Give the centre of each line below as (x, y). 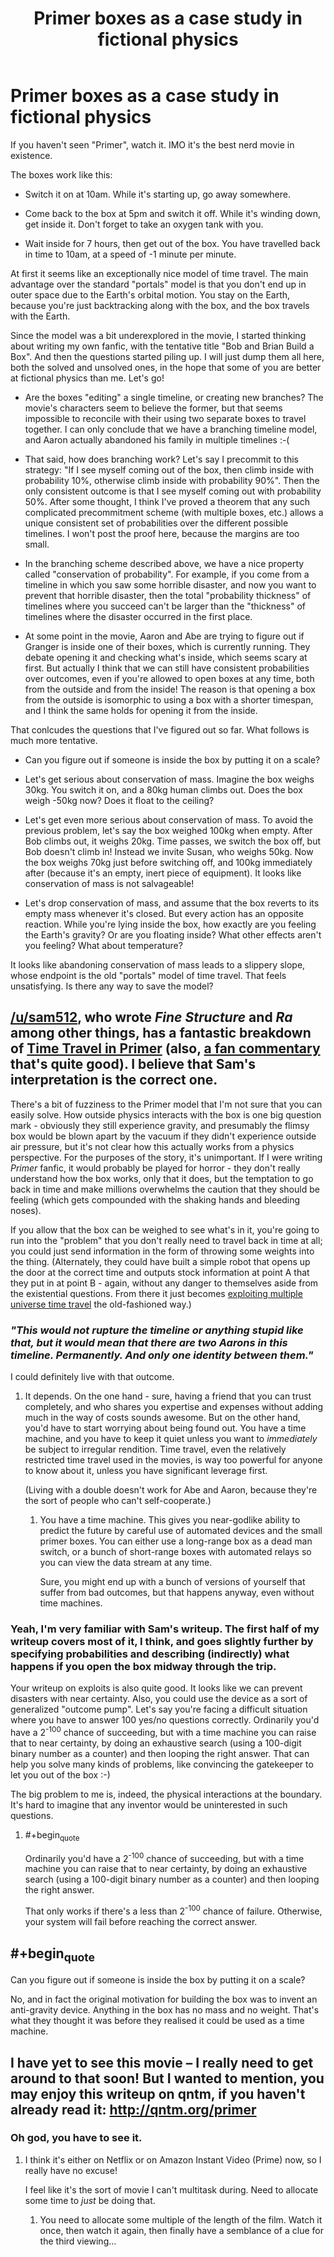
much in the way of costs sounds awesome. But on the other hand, (162, 1418)
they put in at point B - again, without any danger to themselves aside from (164, 1283)
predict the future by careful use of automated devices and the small (181, 1531)
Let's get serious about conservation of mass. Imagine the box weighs (169, 779)
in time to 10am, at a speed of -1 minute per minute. (130, 254)
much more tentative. (54, 740)
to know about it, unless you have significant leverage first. (146, 1471)
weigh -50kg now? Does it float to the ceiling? (119, 800)
